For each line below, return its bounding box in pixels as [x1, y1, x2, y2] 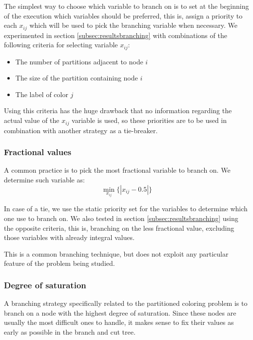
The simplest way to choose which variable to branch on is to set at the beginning [4, 1, 249, 11]
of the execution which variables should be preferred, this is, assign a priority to [4, 10, 243, 20]
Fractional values [4, 146, 72, 158]
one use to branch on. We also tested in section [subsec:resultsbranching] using [4, 213, 238, 223]
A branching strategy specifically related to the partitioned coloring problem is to [4, 298, 248, 308]
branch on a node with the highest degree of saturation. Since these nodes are [4, 307, 236, 318]
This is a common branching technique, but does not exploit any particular [4, 248, 229, 259]
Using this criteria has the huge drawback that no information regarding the [4, 105, 232, 116]
